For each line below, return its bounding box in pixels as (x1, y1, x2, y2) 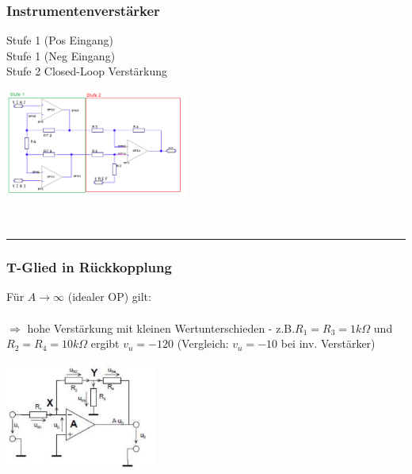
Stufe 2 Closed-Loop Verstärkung (6, 63, 168, 79)
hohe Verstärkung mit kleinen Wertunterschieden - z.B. (27, 319, 296, 336)
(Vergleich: (177, 335, 229, 352)
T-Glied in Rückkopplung (6, 257, 172, 277)
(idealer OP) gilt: (67, 288, 151, 305)
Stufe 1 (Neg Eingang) (6, 47, 116, 64)
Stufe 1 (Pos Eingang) (6, 32, 114, 48)
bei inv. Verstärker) (280, 335, 376, 352)
